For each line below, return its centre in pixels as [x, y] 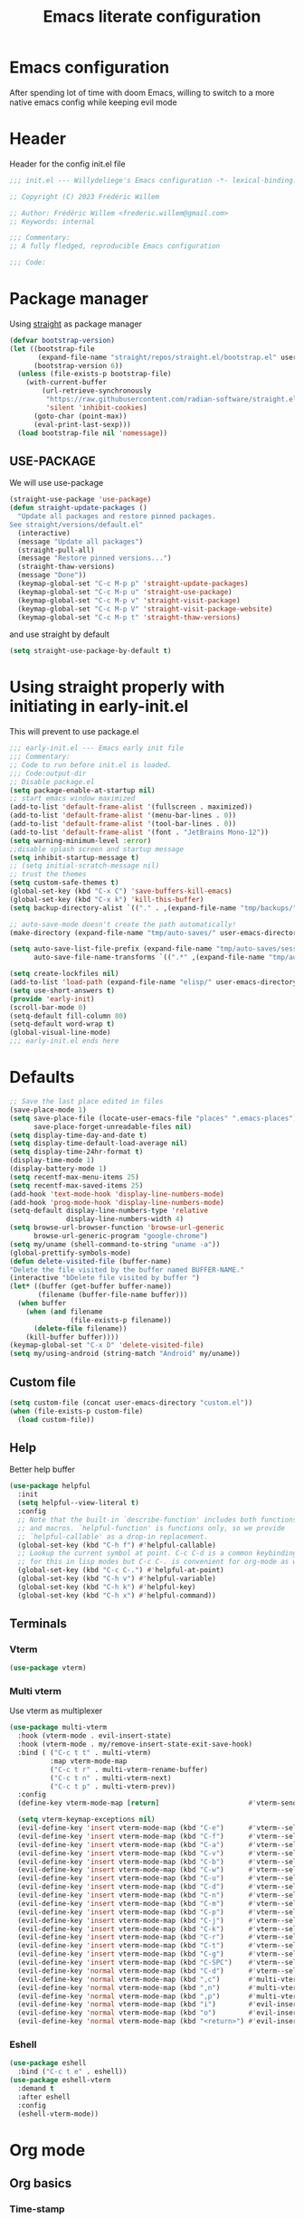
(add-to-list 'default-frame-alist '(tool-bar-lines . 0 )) [123, 824]
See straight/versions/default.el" [76, 525]
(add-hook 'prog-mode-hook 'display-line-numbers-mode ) [117, 1202]
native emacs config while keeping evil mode [94, 102]
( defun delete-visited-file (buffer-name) [90, 1261]
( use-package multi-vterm [58, 1728]
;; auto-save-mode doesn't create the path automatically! [123, 924]
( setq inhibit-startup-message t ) [75, 858]
